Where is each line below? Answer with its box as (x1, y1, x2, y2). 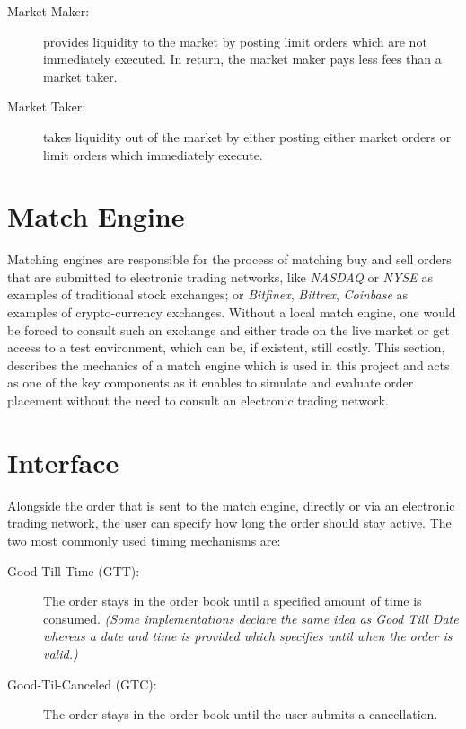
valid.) (43, 644, 78, 662)
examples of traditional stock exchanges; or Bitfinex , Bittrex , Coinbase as (7, 285, 409, 304)
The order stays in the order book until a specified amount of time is (43, 591, 422, 610)
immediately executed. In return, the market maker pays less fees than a (43, 49, 442, 68)
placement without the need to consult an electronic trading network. (7, 391, 389, 410)
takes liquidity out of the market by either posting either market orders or (43, 127, 452, 146)
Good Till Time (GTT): (7, 561, 140, 580)
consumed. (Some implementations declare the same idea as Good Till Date (43, 609, 459, 627)
